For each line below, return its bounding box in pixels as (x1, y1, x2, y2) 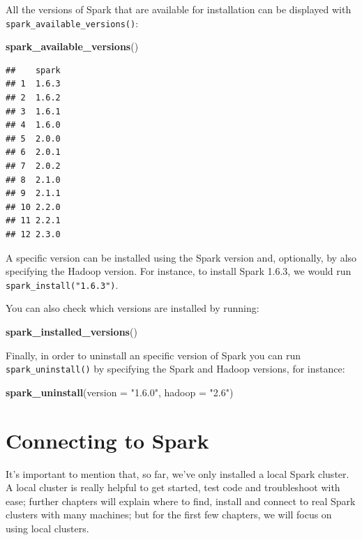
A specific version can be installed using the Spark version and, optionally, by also (6, 250, 357, 264)
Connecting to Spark (6, 426, 209, 454)
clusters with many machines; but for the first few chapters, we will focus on (6, 507, 332, 522)
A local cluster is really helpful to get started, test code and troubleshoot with (6, 480, 340, 495)
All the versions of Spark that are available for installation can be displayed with (6, 2, 352, 16)
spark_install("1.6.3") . (6, 277, 119, 292)
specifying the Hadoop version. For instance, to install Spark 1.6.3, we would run (6, 264, 352, 278)
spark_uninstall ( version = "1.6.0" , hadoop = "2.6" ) (6, 384, 234, 399)
